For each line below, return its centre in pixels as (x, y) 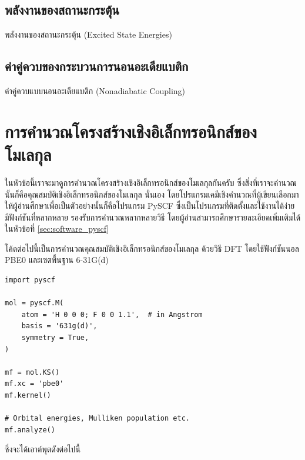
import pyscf (30, 280)
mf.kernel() (28, 395)
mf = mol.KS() (32, 372)
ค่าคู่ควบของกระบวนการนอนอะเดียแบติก (97, 66)
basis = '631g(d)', (59, 326)
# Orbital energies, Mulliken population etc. (97, 419)
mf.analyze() (30, 430)
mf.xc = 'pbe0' (34, 384)
